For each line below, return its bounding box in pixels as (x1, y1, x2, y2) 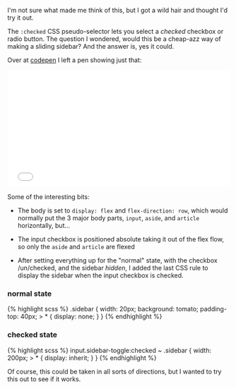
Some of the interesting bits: (7, 193, 90, 201)
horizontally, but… (17, 222, 71, 229)
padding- (200, 305, 228, 313)
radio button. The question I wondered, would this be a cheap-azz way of (7, 35, 221, 43)
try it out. (7, 13, 34, 22)
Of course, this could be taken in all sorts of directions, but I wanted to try (7, 367, 222, 376)
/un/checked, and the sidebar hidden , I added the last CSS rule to (17, 264, 208, 272)
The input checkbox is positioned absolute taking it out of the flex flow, (17, 235, 224, 243)
